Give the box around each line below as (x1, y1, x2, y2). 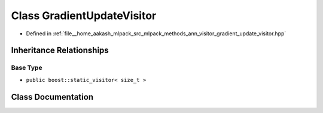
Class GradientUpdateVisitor (11, 9, 157, 22)
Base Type (11, 63, 42, 72)
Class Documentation (11, 91, 94, 102)
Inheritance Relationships (11, 45, 109, 56)
